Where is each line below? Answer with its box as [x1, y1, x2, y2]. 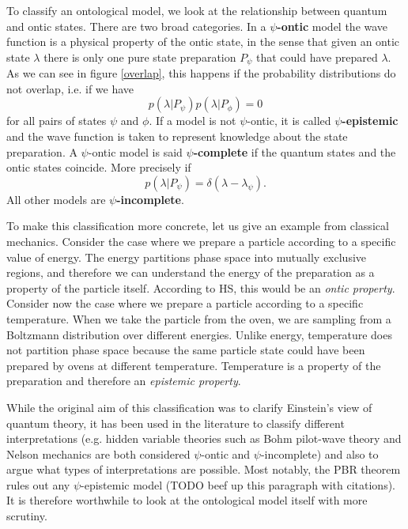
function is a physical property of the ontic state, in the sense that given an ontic [6, 33, 400, 50]
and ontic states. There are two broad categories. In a [6, 17, 266, 34]
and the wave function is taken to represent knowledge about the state [6, 128, 348, 145]
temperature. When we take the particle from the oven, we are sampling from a [6, 310, 391, 327]
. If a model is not [149, 112, 236, 129]
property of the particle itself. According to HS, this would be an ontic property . [6, 279, 395, 296]
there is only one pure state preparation [43, 48, 236, 65]
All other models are [6, 191, 106, 207]
